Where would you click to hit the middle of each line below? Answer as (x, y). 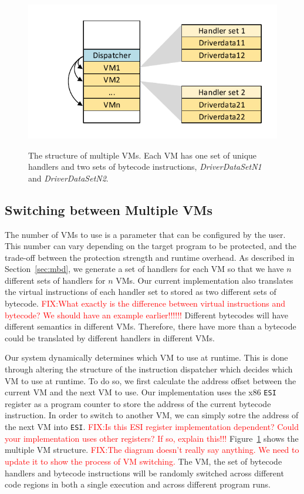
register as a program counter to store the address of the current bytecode (138, 403)
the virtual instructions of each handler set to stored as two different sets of (141, 292)
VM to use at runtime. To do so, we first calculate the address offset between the (151, 380)
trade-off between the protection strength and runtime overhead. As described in (150, 257)
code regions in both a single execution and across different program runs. (138, 484)
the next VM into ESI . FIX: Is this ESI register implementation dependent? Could (152, 427)
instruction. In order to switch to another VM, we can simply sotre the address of (152, 415)
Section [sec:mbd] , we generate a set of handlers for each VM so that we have (144, 269)
